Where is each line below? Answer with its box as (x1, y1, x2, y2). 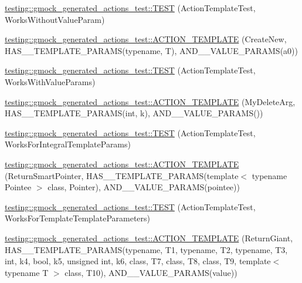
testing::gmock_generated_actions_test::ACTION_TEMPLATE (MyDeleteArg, (5, 95, 296, 107)
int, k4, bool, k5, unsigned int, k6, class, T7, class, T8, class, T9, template (5, 255, 271, 267)
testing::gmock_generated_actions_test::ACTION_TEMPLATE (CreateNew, (5, 33, 287, 45)
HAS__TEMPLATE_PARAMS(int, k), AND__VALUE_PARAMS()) (5, 107, 263, 119)
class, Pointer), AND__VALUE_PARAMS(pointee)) (47, 181, 240, 193)
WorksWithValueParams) (5, 75, 96, 87)
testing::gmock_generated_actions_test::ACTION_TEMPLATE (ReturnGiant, (5, 231, 293, 244)
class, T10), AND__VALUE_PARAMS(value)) (65, 266, 237, 278)
